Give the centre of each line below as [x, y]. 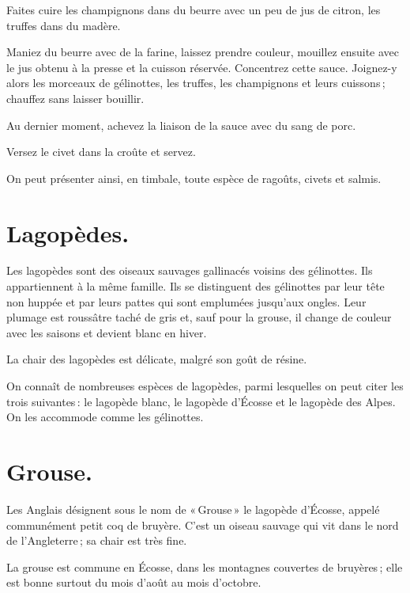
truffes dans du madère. [64, 25]
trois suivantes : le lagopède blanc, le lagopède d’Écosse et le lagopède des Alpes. [201, 401]
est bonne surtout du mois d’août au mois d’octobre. [134, 582]
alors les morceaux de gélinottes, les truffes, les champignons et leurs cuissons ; [196, 83]
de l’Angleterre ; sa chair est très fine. [97, 540]
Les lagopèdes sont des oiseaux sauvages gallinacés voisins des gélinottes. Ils [190, 270]
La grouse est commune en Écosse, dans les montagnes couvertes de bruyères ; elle [205, 566]
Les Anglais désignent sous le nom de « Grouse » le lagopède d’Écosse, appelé [193, 509]
